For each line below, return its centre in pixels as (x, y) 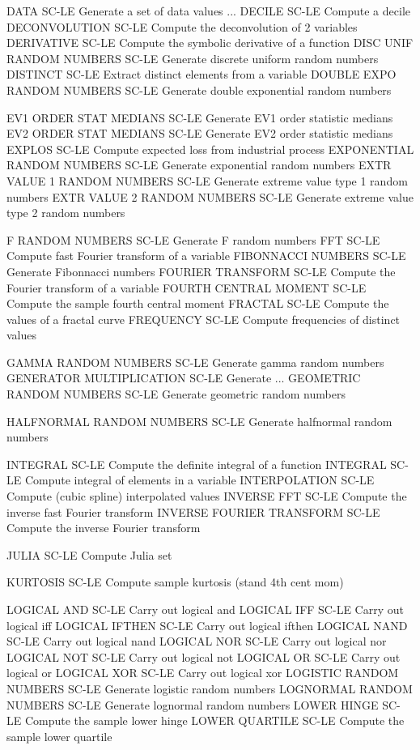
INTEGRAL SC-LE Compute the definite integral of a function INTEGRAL (197, 464)
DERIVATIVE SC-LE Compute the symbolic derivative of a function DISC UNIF (210, 43)
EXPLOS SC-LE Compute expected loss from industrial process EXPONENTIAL (210, 149)
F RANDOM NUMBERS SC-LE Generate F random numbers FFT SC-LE (193, 239)
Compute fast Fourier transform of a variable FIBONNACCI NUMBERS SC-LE (206, 256)
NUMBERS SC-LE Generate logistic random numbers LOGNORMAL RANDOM (210, 688)
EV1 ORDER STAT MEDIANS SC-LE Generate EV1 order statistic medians (200, 117)
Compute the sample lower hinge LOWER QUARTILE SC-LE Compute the (214, 720)
